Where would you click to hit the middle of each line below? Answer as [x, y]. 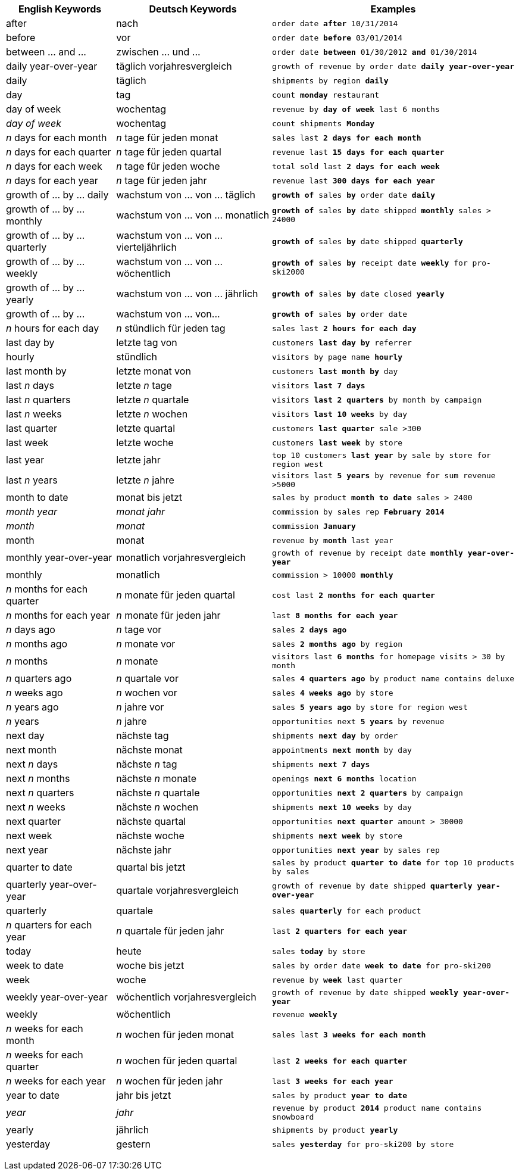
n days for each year [52, 180]
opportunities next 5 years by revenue [358, 721]
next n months [38, 778]
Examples [393, 9]
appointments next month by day [342, 750]
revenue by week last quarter [337, 980]
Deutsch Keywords [193, 9]
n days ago [31, 629]
